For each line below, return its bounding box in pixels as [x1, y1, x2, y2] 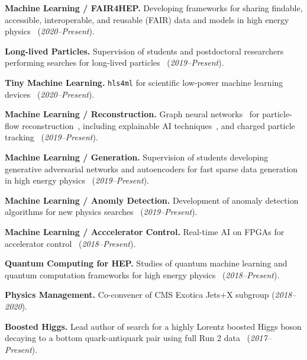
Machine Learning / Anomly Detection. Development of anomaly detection [5, 194, 299, 206]
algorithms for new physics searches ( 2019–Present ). [5, 205, 198, 218]
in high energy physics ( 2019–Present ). [5, 174, 149, 187]
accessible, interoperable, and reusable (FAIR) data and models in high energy [5, 13, 289, 25]
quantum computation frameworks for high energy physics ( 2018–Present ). [5, 268, 280, 281]
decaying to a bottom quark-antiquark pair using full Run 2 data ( [5, 332, 251, 344]
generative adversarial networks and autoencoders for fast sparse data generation [5, 162, 298, 175]
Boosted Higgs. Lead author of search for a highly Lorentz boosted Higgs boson [5, 320, 302, 332]
